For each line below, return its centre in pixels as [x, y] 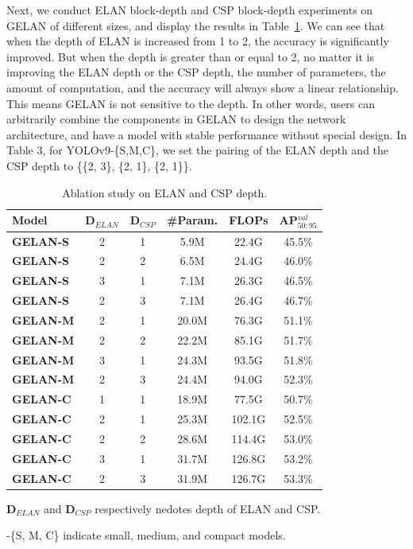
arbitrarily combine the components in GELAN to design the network [176, 119]
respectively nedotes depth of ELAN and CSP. [208, 508]
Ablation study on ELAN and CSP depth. [165, 192]
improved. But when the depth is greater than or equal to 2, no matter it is [190, 56]
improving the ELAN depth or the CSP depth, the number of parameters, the [196, 72]
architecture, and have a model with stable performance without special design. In [206, 134]
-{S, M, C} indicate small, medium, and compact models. [146, 535]
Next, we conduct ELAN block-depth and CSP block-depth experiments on [190, 10]
